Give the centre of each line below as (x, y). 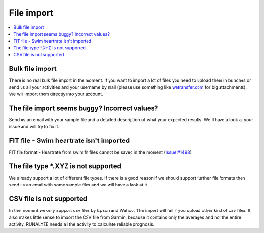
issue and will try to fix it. (34, 127)
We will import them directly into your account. (56, 94)
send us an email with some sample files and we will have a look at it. (79, 185)
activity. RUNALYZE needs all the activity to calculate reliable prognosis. (82, 224)
